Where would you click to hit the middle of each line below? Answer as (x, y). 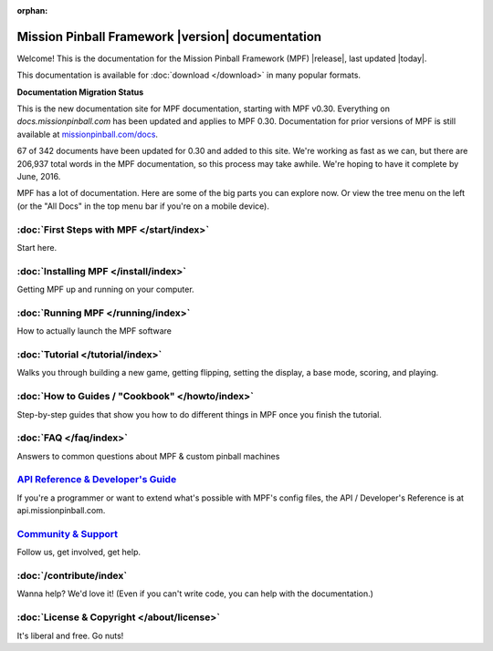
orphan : (32, 10)
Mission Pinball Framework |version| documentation (169, 36)
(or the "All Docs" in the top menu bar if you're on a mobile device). (143, 206)
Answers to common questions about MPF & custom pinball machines (148, 456)
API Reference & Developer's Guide (97, 480)
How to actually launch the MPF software (94, 331)
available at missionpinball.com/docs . (88, 134)
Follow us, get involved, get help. (79, 553)
